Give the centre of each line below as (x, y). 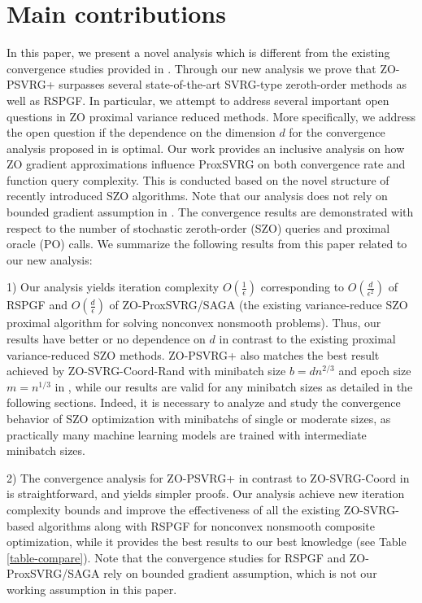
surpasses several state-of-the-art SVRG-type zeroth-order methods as (233, 84)
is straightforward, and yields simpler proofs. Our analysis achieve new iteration (206, 494)
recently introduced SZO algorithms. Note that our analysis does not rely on (197, 196)
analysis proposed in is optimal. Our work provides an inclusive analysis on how (206, 148)
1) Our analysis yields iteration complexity (113, 287)
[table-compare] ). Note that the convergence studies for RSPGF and (176, 557)
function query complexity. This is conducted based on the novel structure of (198, 179)
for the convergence (337, 132)
